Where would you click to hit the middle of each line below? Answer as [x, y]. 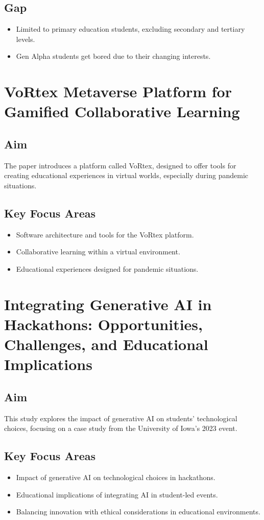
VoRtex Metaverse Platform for [118, 91]
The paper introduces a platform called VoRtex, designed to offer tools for [120, 165]
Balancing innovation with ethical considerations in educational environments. [138, 512]
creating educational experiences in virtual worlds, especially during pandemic [126, 175]
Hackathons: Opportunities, [104, 324]
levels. [26, 39]
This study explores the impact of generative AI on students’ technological [121, 418]
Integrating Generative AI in [108, 304]
